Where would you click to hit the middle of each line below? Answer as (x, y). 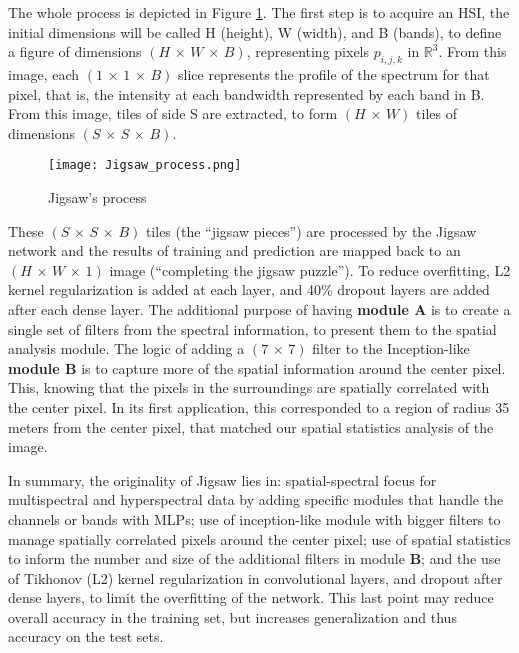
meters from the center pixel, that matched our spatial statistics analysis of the (251, 426)
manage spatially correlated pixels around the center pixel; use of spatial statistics (259, 538)
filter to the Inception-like (391, 348)
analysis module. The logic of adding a (126, 348)
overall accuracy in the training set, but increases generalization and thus (232, 616)
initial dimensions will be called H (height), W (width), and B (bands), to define (255, 31)
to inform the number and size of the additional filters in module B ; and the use (254, 558)
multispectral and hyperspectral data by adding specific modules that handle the (256, 499)
